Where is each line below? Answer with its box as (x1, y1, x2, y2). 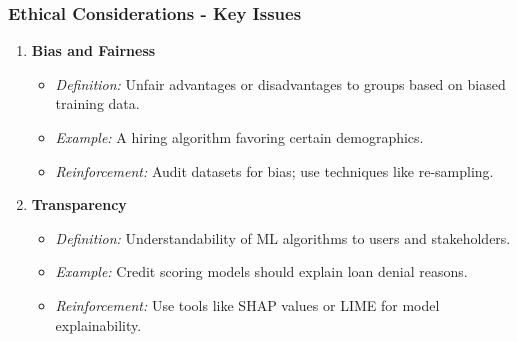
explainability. (55, 314, 142, 335)
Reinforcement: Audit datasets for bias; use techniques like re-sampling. (55, 160, 494, 181)
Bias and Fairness (31, 40, 156, 61)
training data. (55, 93, 140, 114)
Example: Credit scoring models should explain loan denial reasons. (55, 261, 468, 282)
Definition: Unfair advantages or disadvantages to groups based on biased (55, 73, 506, 94)
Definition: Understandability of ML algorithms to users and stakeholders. (55, 227, 511, 248)
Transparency (31, 194, 127, 215)
